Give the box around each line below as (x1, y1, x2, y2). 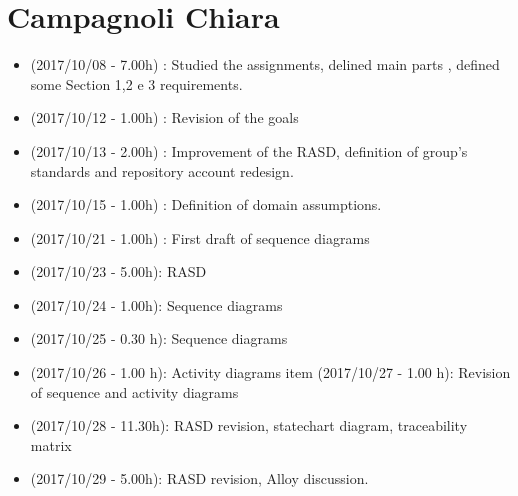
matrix (30, 434, 72, 455)
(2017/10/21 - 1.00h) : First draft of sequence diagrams (30, 227, 370, 248)
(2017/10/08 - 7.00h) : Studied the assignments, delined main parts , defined (30, 54, 500, 75)
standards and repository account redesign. (30, 160, 294, 181)
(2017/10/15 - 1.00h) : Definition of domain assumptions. (30, 194, 382, 215)
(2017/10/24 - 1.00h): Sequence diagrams (30, 294, 283, 315)
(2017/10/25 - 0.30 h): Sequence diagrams (30, 328, 288, 349)
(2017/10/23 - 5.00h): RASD (30, 261, 207, 282)
